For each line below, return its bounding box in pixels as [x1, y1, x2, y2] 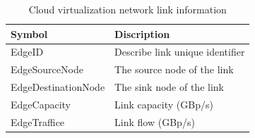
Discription [114, 26, 170, 41]
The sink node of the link [114, 80, 224, 94]
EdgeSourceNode [11, 62, 83, 77]
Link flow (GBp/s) [114, 114, 195, 129]
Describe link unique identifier [114, 44, 245, 59]
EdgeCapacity [11, 96, 71, 111]
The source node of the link [114, 62, 234, 77]
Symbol [11, 26, 48, 41]
